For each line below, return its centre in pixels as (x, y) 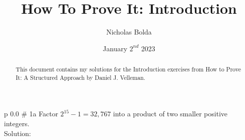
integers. (17, 123)
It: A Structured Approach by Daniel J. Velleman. (80, 77)
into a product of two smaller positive (170, 114)
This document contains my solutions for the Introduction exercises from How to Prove (128, 69)
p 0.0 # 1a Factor (31, 114)
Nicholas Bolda (129, 32)
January (115, 48)
